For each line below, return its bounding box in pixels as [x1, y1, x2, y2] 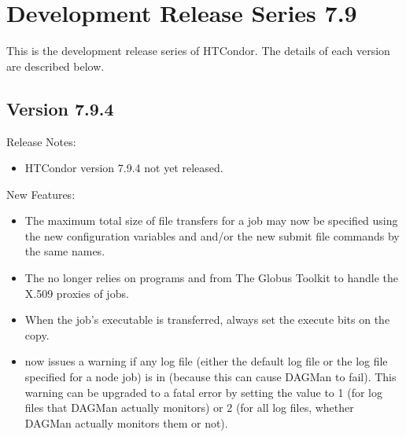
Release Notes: [6, 133, 76, 149]
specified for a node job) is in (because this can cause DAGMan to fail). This [24, 369, 397, 385]
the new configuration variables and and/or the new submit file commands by [24, 227, 400, 244]
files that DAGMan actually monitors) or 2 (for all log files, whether [24, 399, 354, 416]
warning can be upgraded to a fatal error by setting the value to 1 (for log [24, 384, 382, 400]
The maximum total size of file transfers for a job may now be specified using [24, 212, 398, 229]
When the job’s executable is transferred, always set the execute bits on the [24, 311, 390, 328]
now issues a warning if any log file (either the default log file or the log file [24, 353, 388, 369]
